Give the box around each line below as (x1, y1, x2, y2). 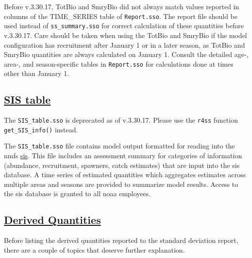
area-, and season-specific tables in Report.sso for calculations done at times (4, 58, 234, 69)
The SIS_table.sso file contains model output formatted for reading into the (4, 141, 235, 151)
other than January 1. (4, 68, 69, 78)
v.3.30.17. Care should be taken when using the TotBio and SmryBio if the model (4, 30, 247, 40)
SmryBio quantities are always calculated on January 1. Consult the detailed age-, (4, 49, 249, 59)
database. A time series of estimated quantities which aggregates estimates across (4, 169, 246, 180)
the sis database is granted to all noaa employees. (4, 188, 151, 199)
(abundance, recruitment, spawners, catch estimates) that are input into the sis (4, 160, 240, 170)
